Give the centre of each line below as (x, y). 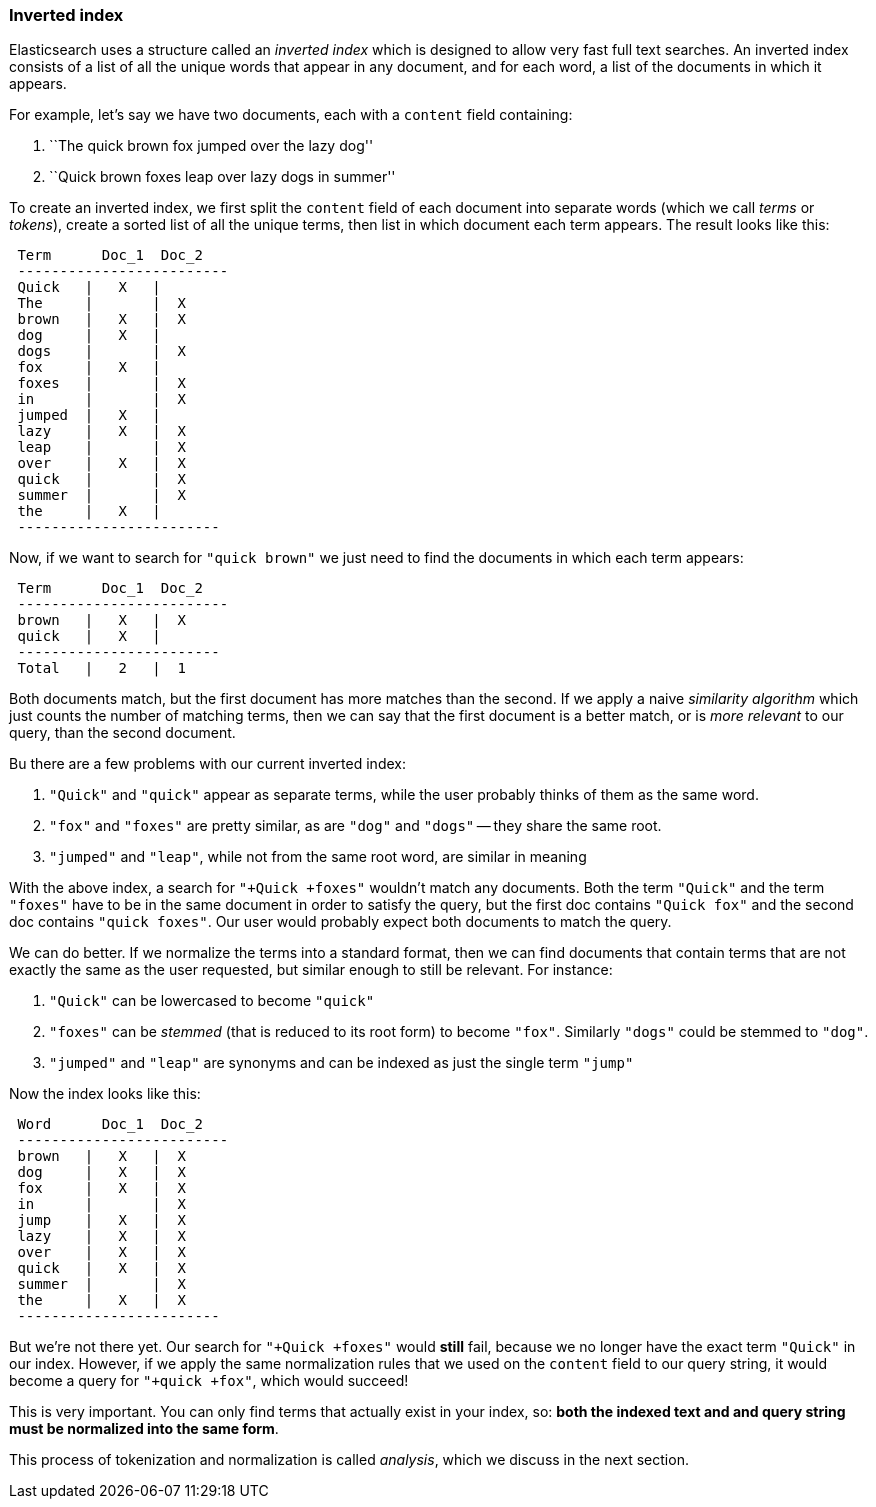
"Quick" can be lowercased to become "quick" (212, 1001)
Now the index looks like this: (105, 1094)
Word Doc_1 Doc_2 (110, 1124)
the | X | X (102, 1300)
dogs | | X (102, 351)
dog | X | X (102, 1172)
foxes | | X (102, 383)
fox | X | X (102, 1188)
